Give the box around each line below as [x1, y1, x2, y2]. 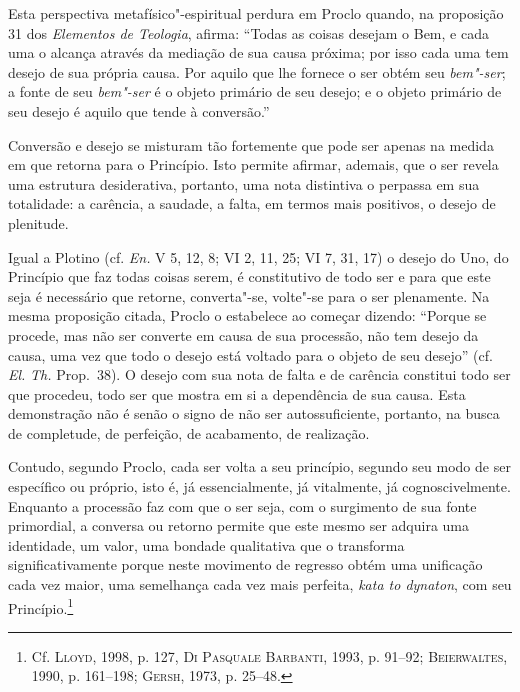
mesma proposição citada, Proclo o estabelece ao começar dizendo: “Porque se [8, 305, 487, 326]
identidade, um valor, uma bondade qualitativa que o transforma [8, 534, 405, 555]
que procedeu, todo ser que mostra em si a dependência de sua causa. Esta [8, 383, 466, 404]
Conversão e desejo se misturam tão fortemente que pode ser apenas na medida [8, 134, 494, 155]
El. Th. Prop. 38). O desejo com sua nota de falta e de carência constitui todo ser [8, 364, 511, 385]
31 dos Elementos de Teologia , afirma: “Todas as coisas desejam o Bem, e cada [8, 22, 489, 43]
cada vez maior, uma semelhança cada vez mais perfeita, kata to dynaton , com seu [8, 574, 512, 595]
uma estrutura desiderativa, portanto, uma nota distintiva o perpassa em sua [8, 173, 480, 194]
